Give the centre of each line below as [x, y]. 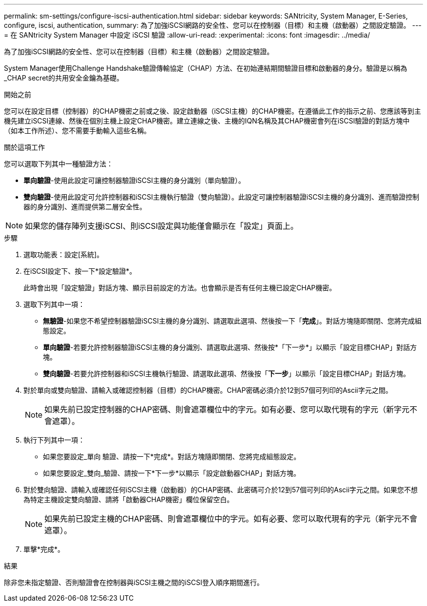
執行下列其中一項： [54, 440]
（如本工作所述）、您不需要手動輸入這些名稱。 [77, 131]
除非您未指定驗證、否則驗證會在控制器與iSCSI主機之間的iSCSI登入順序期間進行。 [134, 582]
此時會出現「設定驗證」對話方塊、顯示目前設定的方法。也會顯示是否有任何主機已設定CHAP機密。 [180, 288]
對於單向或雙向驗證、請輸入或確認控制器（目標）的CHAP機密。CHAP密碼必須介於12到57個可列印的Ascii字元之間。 [208, 390]
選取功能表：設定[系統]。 [64, 254]
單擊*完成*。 [44, 549]
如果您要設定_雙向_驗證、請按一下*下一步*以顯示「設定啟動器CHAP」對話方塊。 [172, 473]
